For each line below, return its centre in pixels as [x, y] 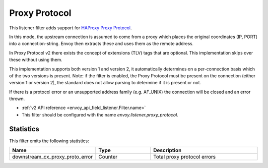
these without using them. [36, 60]
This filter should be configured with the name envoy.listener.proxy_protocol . [100, 114]
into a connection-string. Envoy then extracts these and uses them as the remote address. [101, 44]
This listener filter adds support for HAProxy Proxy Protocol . [70, 28]
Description [167, 150]
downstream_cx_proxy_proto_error [53, 157]
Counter [108, 157]
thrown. [17, 99]
